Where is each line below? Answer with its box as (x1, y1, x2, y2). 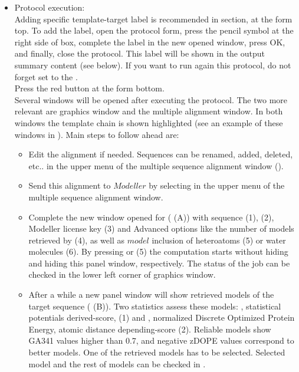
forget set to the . (14, 70, 78, 83)
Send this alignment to (28, 179, 111, 192)
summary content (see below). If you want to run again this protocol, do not (14, 58, 291, 71)
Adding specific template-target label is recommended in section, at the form (14, 12, 293, 25)
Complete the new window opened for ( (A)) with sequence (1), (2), (28, 210, 274, 223)
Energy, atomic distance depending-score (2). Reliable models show (28, 322, 271, 335)
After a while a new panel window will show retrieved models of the (28, 288, 274, 301)
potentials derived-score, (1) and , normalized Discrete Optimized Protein (28, 311, 295, 324)
